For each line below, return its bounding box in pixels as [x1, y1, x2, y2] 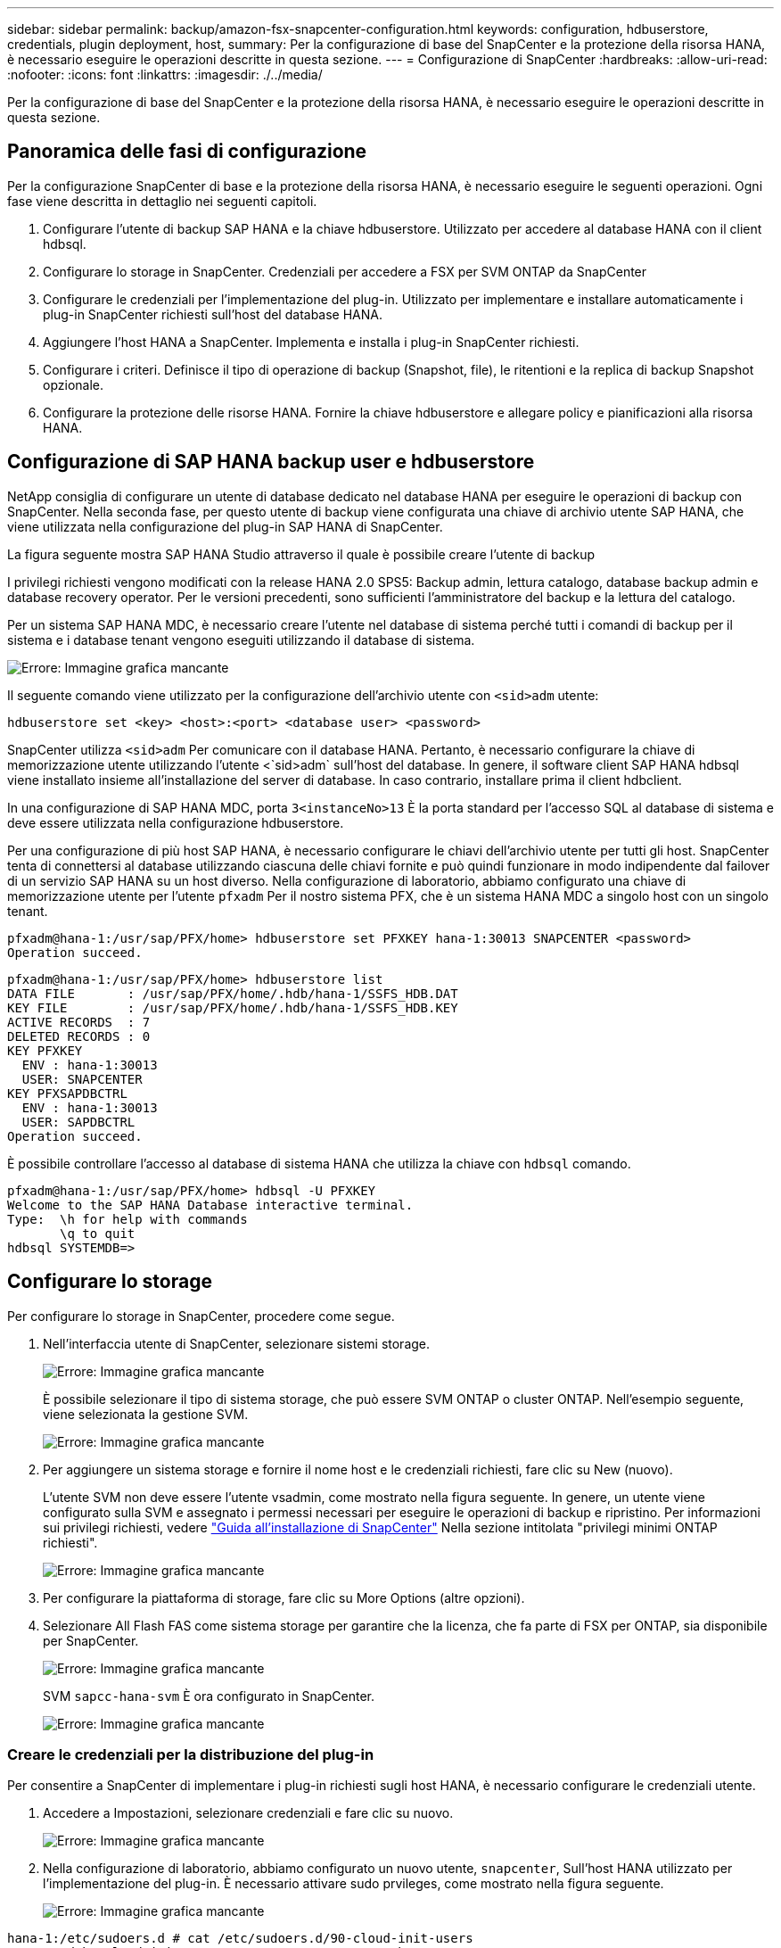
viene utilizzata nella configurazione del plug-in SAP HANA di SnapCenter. [7, 518, 443, 534]
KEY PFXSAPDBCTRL [7, 1085, 127, 1101]
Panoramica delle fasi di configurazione [7, 140, 367, 163]
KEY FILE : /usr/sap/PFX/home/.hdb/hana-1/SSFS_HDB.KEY [7, 1000, 458, 1015]
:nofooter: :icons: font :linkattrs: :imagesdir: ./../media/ [7, 67, 323, 82]
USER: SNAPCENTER [21, 1071, 143, 1086]
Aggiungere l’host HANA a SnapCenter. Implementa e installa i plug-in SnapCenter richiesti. [43, 334, 580, 350]
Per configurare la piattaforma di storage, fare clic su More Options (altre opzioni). [43, 1589, 525, 1605]
